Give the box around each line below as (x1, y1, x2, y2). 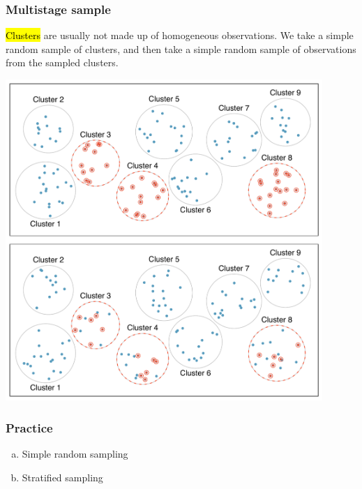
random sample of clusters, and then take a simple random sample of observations (6, 41, 356, 56)
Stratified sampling (22, 469, 103, 484)
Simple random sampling (22, 446, 128, 461)
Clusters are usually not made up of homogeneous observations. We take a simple (6, 28, 354, 43)
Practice (6, 419, 53, 436)
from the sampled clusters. (6, 55, 119, 70)
